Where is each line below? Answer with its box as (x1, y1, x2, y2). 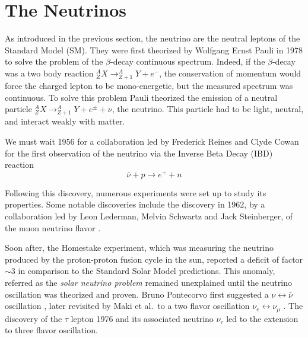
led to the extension (226, 312, 299, 324)
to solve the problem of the (5, 55, 103, 68)
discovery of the (5, 312, 62, 324)
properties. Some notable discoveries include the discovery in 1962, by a (5, 198, 265, 211)
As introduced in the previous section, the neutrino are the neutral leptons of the (5, 32, 300, 44)
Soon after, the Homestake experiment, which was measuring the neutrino (5, 241, 274, 254)
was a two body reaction (5, 66, 94, 79)
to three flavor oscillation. (5, 324, 98, 336)
